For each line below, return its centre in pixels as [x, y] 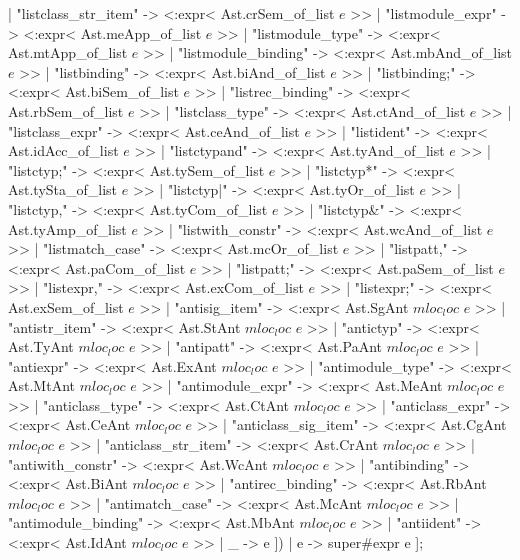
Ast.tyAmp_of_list [67, 228]
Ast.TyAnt [41, 346]
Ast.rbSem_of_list [66, 110]
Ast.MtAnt [41, 385]
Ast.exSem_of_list [66, 306]
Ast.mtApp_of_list [68, 52]
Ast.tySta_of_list [63, 189]
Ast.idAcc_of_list [63, 150]
